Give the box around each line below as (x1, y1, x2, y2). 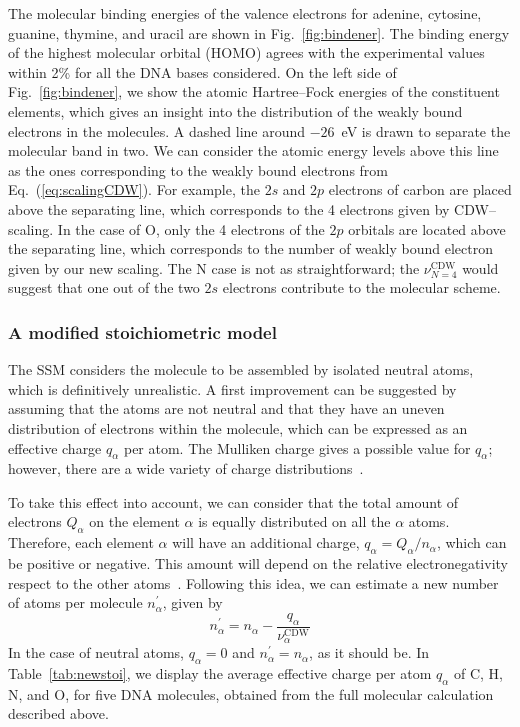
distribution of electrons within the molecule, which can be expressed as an (8, 417, 468, 438)
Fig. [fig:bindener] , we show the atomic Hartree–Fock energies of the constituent (8, 81, 500, 102)
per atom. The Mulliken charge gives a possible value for (123, 437, 471, 458)
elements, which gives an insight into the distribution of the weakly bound (8, 100, 463, 121)
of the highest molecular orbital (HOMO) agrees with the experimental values (8, 42, 485, 63)
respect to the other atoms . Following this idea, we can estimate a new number (8, 572, 499, 593)
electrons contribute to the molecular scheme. (222, 277, 501, 298)
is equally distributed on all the (198, 511, 391, 532)
